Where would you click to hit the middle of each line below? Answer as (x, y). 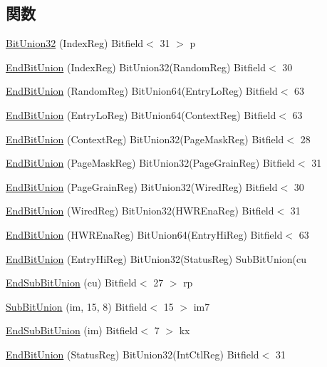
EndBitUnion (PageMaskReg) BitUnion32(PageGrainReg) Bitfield (150, 163)
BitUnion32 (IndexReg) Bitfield (75, 43)
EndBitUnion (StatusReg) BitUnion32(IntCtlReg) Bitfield (133, 354)
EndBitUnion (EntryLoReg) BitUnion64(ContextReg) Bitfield (141, 114)
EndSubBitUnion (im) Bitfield (72, 330)
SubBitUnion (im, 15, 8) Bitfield (77, 306)
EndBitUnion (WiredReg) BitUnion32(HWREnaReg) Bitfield (140, 211)
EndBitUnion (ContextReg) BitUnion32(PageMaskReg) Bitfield (145, 139)
